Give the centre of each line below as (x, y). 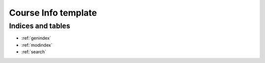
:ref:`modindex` (37, 45)
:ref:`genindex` (36, 38)
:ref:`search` (34, 52)
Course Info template (53, 13)
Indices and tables (40, 26)
